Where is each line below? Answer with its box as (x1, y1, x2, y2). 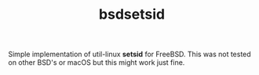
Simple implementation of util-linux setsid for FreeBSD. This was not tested (8, 49, 251, 59)
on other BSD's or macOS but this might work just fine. (8, 58, 185, 67)
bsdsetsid (98, 5, 166, 23)
